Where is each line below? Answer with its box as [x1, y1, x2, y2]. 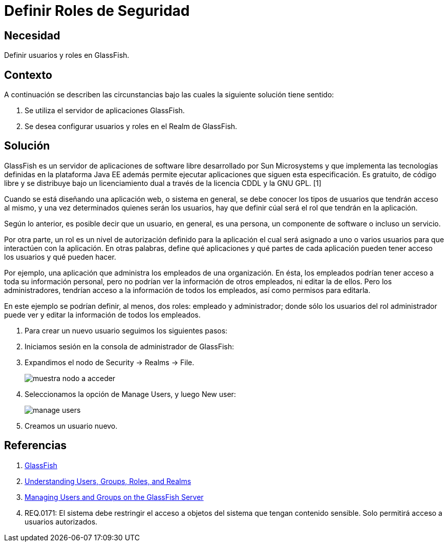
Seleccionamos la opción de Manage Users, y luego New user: [25, 389, 236, 398]
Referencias [4, 439, 67, 452]
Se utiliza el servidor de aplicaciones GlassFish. [25, 106, 185, 115]
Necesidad [4, 29, 60, 42]
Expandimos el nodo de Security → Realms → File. [25, 358, 195, 367]
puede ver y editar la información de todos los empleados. [4, 310, 201, 319]
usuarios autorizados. [25, 517, 98, 526]
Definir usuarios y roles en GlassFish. [4, 51, 130, 60]
